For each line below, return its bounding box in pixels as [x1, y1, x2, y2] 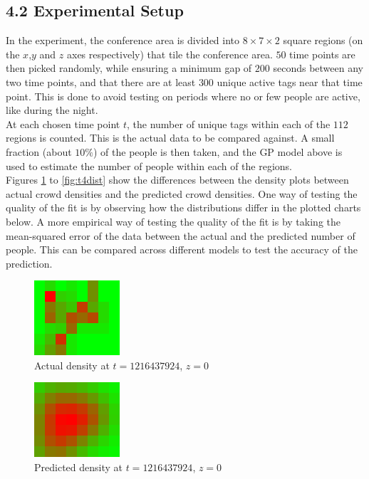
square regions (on [283, 33, 363, 48]
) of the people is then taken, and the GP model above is [93, 144, 343, 159]
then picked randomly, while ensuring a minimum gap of [6, 60, 252, 75]
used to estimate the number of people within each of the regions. [6, 158, 293, 173]
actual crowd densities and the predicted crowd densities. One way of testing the [6, 186, 358, 201]
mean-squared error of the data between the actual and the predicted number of [6, 228, 355, 243]
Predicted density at [34, 460, 123, 475]
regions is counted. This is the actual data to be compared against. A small [6, 130, 335, 145]
